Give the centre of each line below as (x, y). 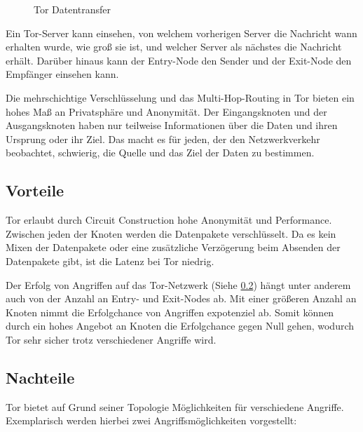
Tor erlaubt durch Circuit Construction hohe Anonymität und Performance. (169, 220)
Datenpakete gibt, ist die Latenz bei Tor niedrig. (110, 261)
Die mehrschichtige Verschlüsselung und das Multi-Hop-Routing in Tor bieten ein (180, 97)
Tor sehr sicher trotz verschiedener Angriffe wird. (111, 339)
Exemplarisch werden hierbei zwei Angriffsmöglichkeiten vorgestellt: (151, 420)
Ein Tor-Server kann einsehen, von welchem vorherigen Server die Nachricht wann (181, 33)
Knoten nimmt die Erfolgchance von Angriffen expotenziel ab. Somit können (170, 312)
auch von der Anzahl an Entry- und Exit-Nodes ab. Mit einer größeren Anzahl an (181, 298)
